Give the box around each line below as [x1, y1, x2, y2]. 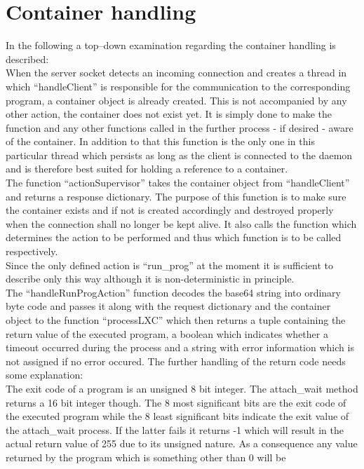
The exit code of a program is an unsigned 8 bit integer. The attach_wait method [6, 381, 358, 395]
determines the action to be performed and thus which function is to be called [6, 230, 342, 245]
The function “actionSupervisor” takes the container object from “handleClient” [6, 175, 350, 190]
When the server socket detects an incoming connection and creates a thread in [6, 65, 347, 80]
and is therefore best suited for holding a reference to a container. [6, 161, 288, 176]
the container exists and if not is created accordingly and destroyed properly [6, 203, 334, 217]
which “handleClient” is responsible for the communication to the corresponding [6, 79, 351, 93]
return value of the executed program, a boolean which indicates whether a [6, 326, 328, 341]
